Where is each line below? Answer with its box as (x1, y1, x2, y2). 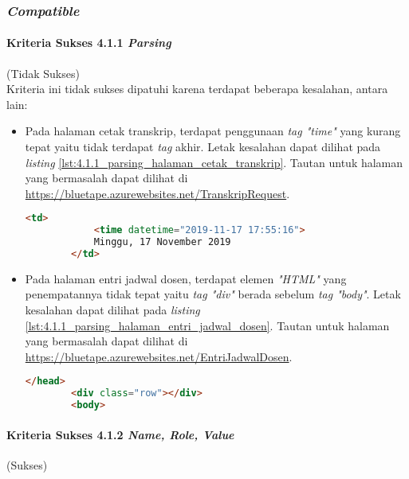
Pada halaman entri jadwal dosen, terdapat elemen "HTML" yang (25, 270, 347, 286)
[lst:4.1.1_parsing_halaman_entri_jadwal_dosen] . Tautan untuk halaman (25, 317, 390, 333)
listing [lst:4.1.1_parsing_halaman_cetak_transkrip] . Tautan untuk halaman (25, 154, 403, 170)
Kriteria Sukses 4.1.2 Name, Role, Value (6, 426, 234, 442)
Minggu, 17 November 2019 (93, 236, 231, 248)
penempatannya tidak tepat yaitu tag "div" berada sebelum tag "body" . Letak (25, 286, 401, 302)
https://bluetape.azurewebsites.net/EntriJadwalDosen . (25, 348, 293, 364)
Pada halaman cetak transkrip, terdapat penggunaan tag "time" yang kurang (25, 123, 401, 139)
